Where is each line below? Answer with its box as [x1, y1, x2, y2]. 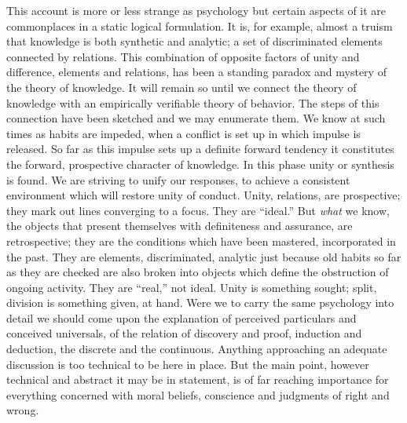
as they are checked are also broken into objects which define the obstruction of [6, 264, 389, 280]
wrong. [6, 402, 39, 418]
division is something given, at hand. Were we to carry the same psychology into [6, 294, 394, 311]
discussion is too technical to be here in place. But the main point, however [6, 356, 369, 372]
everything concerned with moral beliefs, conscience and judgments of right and [6, 386, 390, 403]
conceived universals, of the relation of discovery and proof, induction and [6, 325, 362, 341]
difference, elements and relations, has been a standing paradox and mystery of [6, 64, 387, 80]
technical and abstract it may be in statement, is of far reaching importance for [6, 371, 389, 388]
